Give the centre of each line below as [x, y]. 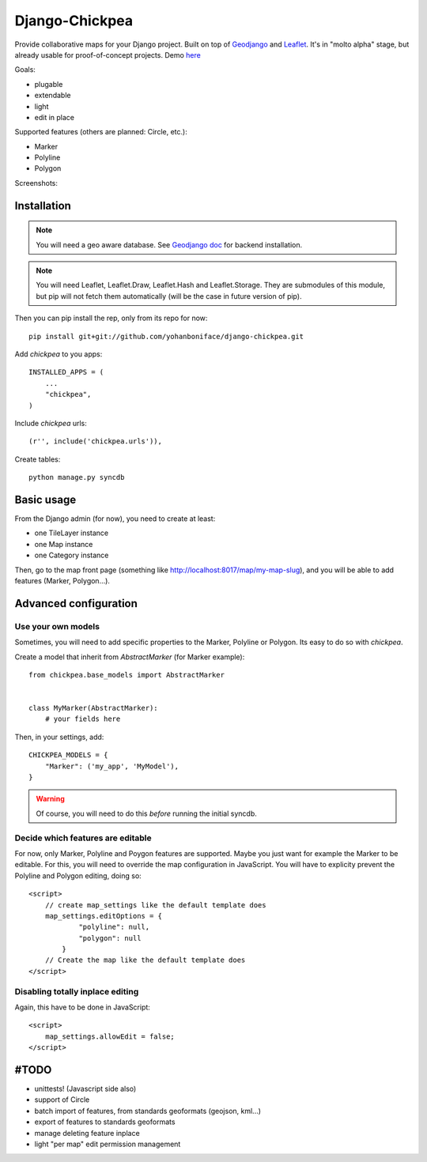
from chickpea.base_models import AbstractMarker [127, 675]
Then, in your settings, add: [59, 737]
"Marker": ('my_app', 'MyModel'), [112, 766]
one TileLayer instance [72, 533]
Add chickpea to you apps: [59, 354]
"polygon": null [110, 938]
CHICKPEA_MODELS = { [68, 755]
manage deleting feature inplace [87, 1133]
